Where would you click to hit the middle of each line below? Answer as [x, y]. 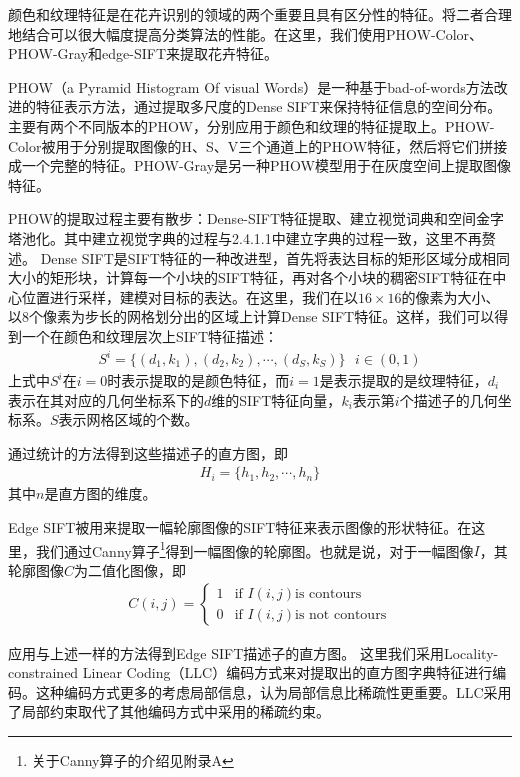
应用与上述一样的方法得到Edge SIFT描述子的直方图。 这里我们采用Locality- [253, 652]
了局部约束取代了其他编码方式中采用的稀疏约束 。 [169, 711]
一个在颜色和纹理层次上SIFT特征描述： [150, 335]
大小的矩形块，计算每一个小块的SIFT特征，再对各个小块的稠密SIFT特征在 [250, 277]
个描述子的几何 [448, 399]
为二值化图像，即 [130, 569]
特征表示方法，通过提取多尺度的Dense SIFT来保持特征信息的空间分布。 [268, 106]
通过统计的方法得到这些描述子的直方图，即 [148, 452]
